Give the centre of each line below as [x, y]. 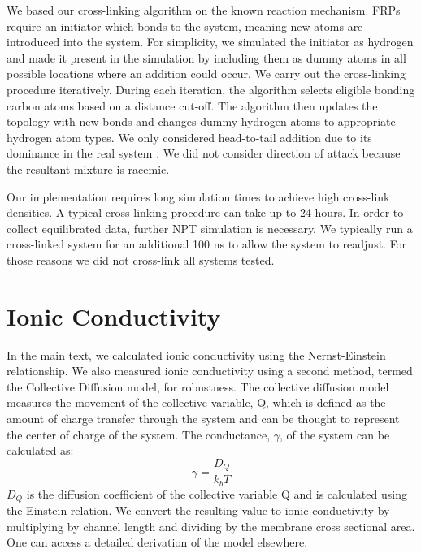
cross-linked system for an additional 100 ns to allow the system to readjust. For [207, 244]
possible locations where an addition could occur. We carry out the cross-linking [206, 73]
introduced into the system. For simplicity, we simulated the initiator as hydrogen [210, 42]
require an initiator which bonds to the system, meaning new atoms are [185, 26]
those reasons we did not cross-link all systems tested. [141, 259]
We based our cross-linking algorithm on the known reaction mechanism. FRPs [204, 10]
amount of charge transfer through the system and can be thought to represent [203, 418]
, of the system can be [335, 434]
